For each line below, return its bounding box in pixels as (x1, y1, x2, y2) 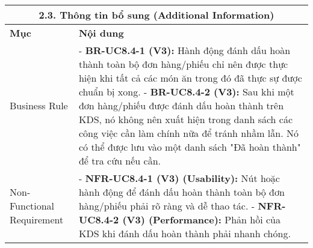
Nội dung (78, 26, 124, 40)
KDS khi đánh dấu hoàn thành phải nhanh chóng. (78, 226, 291, 240)
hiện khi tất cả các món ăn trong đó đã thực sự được (78, 71, 302, 85)
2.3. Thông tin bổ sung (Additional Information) (39, 8, 274, 22)
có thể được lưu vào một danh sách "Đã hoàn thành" (78, 140, 301, 154)
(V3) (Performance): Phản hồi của (122, 213, 280, 226)
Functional (10, 199, 55, 213)
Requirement (10, 213, 64, 226)
